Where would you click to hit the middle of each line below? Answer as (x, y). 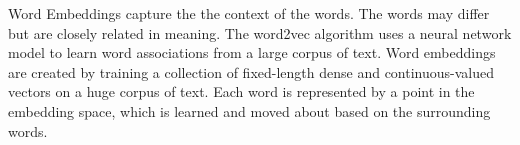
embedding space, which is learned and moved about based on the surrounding (249, 110)
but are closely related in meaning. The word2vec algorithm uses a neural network (260, 32)
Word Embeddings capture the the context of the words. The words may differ (249, 13)
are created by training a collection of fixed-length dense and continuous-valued (251, 71)
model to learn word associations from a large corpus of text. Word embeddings (252, 52)
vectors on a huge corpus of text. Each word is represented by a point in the (241, 91)
